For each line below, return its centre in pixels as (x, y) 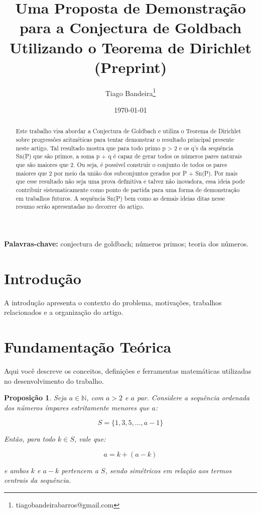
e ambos (16, 470)
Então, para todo (30, 439)
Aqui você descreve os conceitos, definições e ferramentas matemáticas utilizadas (128, 370)
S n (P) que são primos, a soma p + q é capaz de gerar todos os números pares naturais (129, 156)
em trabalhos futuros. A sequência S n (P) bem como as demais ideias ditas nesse (120, 198)
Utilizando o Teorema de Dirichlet (130, 47)
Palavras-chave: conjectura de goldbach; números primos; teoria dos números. (126, 243)
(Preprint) (130, 67)
